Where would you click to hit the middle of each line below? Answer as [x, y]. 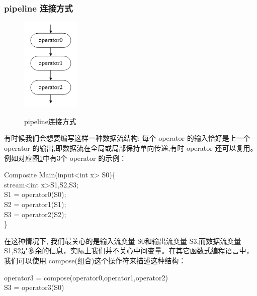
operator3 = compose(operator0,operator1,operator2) [86, 277]
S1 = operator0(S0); [35, 194]
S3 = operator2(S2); [35, 214]
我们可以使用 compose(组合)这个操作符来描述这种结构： [95, 260]
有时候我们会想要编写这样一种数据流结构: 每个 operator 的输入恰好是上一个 [127, 138]
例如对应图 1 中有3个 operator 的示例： [65, 158]
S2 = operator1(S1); [35, 204]
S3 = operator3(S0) [34, 287]
